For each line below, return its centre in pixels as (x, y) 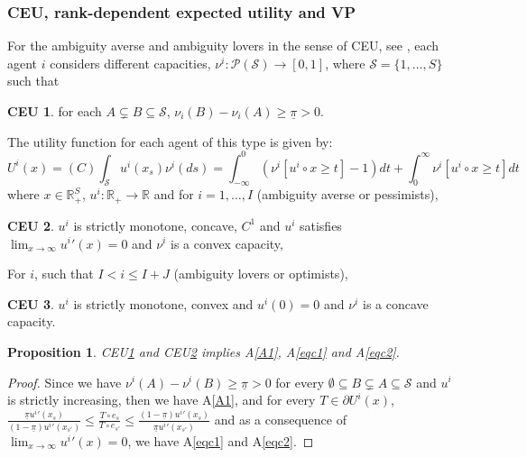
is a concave (396, 303)
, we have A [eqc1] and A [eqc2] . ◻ (221, 440)
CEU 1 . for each (55, 111)
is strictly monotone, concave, (155, 225)
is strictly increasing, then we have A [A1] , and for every (162, 400)
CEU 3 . (31, 303)
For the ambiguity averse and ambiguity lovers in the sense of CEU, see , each (223, 46)
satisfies (320, 225)
